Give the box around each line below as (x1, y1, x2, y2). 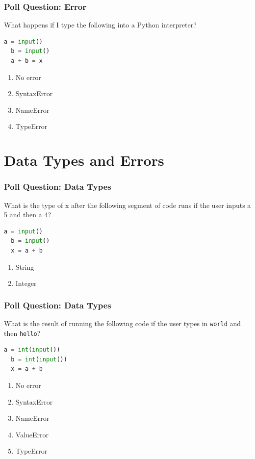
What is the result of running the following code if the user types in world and (4, 318, 241, 328)
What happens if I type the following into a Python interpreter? (4, 20, 197, 30)
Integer (15, 278, 37, 288)
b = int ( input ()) (11, 356, 67, 363)
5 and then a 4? (4, 209, 51, 220)
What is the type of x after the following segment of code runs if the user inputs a (4, 200, 251, 210)
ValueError (15, 429, 49, 439)
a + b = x (11, 57, 43, 64)
